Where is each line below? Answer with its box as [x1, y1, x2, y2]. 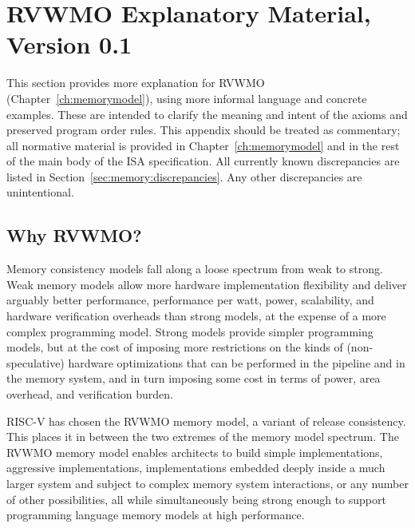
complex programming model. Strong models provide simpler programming [6, 323, 373, 339]
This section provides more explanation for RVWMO [6, 74, 265, 91]
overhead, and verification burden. [6, 386, 173, 403]
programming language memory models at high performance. [6, 506, 305, 523]
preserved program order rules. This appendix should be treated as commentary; [6, 121, 401, 138]
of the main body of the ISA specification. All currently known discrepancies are [6, 153, 400, 169]
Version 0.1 [6, 28, 132, 61]
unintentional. [6, 184, 74, 200]
